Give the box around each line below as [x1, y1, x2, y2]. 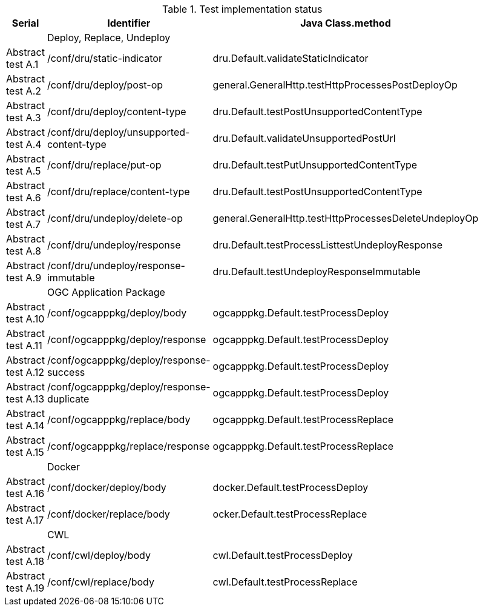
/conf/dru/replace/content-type [47, 185, 190, 198]
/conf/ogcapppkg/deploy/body [47, 307, 187, 319]
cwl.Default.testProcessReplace [212, 576, 358, 588]
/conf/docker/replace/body [47, 508, 170, 520]
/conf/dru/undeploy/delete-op [47, 212, 183, 224]
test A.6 [6, 192, 41, 204]
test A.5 [6, 165, 41, 177]
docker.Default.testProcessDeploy [212, 481, 369, 493]
